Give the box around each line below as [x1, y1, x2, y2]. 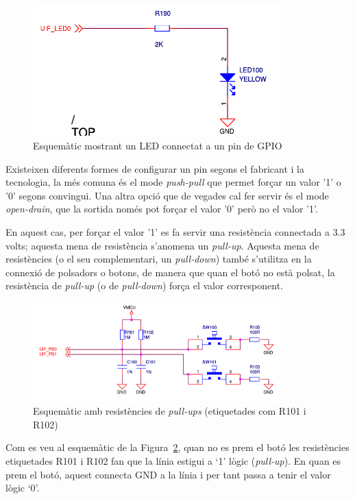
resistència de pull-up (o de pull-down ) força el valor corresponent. [5, 278, 283, 293]
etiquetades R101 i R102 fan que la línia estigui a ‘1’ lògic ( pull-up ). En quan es [5, 453, 341, 467]
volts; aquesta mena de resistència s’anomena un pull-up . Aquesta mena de [5, 238, 319, 252]
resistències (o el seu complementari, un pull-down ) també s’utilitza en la [5, 252, 312, 266]
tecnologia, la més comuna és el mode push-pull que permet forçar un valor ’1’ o [5, 175, 341, 189]
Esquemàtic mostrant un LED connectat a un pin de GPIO [33, 138, 282, 153]
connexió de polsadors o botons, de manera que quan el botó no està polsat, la [5, 265, 335, 279]
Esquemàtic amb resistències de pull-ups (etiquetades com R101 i [33, 404, 306, 418]
